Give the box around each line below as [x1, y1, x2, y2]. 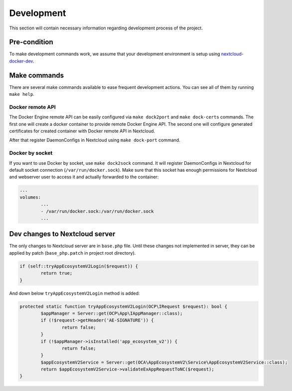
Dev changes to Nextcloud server [9, 230, 116, 238]
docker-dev [9, 58, 33, 64]
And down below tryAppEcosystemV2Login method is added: [9, 290, 140, 296]
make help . [9, 91, 34, 97]
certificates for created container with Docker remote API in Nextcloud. [9, 128, 155, 134]
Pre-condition [9, 38, 53, 46]
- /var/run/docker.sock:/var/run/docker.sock [40, 208, 154, 214]
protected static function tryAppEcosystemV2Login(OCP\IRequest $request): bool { [19, 304, 228, 309]
